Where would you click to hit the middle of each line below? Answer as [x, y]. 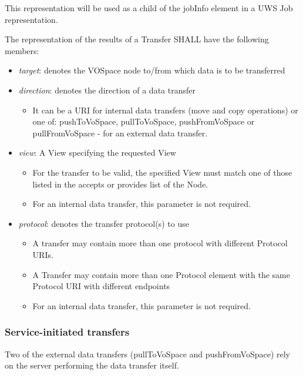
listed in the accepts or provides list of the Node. [120, 184]
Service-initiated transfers [67, 332]
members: [22, 50]
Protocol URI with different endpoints [101, 286]
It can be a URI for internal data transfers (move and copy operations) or [165, 110]
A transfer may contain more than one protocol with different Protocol [160, 243]
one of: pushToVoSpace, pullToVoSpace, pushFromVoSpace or [144, 121]
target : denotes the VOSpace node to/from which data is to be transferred [152, 70]
